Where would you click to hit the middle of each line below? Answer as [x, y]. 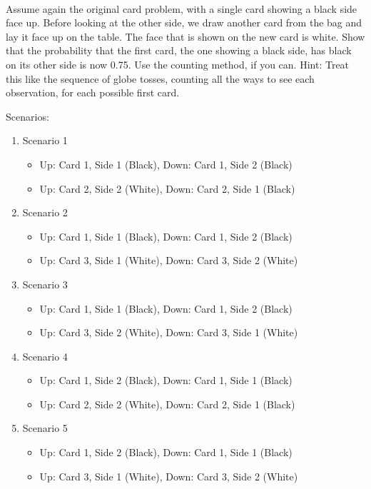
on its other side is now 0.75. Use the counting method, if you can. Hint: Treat [178, 64]
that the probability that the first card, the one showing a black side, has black [179, 50]
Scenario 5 [45, 428]
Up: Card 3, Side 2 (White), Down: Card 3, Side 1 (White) [169, 332]
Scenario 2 [45, 212]
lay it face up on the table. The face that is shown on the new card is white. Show [185, 36]
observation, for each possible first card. [93, 92]
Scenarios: [27, 116]
